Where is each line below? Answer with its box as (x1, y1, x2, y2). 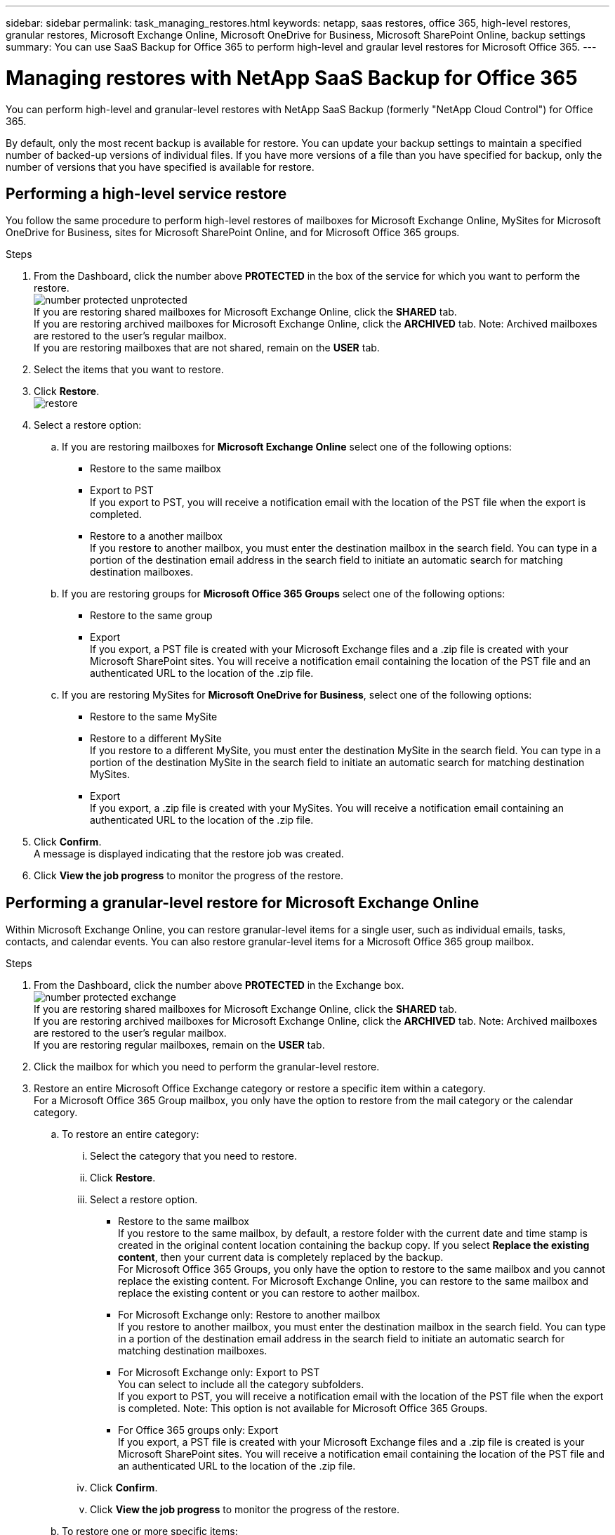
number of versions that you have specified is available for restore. (6, 160, 315, 173)
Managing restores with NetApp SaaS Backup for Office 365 (6, 65, 578, 90)
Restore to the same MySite (90, 711, 218, 723)
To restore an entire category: (62, 1128, 199, 1141)
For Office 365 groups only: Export (118, 1424, 279, 1437)
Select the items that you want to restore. (34, 363, 224, 376)
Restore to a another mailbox (90, 530, 223, 543)
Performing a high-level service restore (6, 184, 287, 202)
